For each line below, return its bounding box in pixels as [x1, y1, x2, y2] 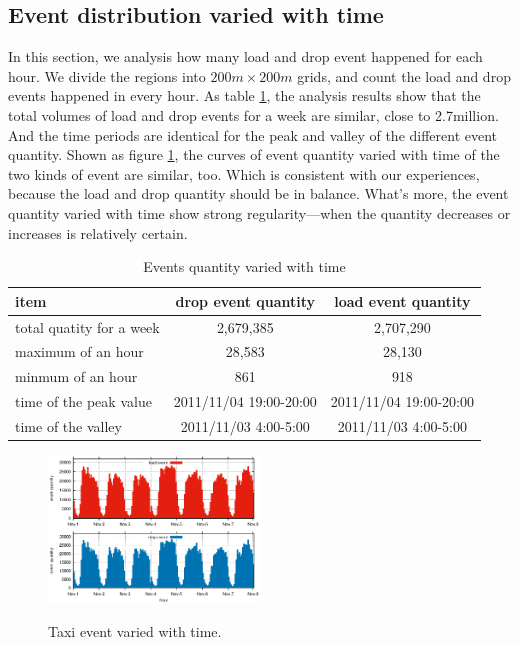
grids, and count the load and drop [297, 65, 511, 86]
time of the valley [15, 415, 122, 436]
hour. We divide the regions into [8, 65, 206, 86]
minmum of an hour [15, 366, 138, 387]
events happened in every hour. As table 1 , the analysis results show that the [8, 85, 481, 106]
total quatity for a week [15, 316, 160, 337]
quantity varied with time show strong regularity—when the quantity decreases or [8, 202, 511, 223]
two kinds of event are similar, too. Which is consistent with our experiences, [8, 163, 480, 184]
